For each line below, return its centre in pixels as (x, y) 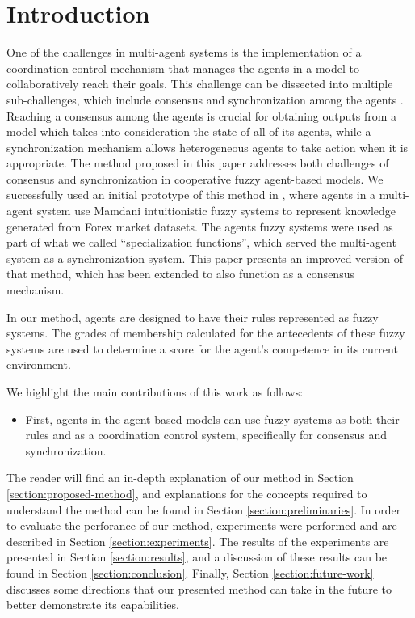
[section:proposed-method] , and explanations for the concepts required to (187, 493)
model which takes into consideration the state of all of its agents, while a (189, 131)
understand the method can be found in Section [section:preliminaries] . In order (204, 509)
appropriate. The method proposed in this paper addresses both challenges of (198, 163)
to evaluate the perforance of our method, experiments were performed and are (202, 525)
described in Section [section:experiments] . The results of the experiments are (198, 541)
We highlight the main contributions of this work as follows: (155, 392)
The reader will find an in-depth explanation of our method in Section (180, 478)
